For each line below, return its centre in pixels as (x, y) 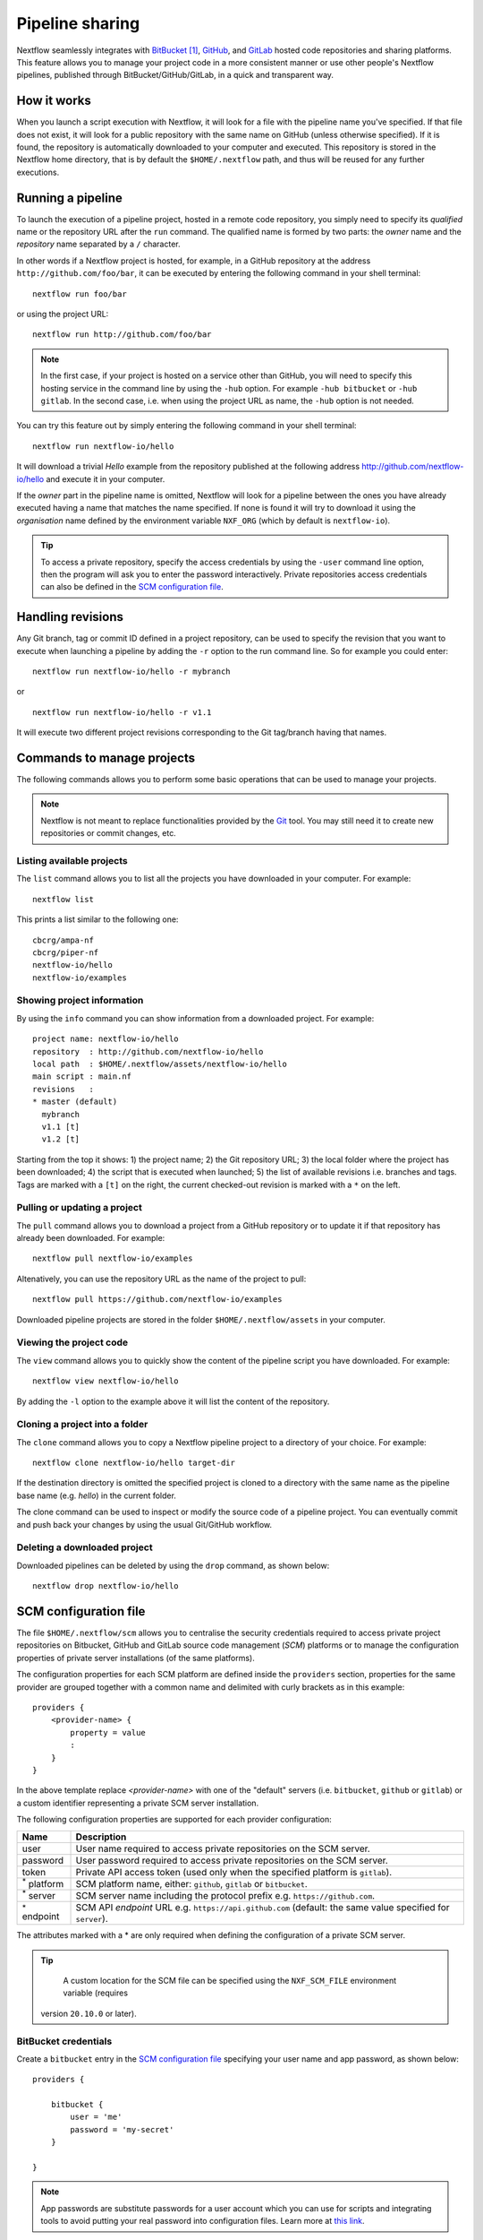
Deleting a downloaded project (85, 1547)
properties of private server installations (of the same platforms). (136, 1658)
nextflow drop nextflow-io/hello (106, 1586)
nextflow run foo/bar (80, 294)
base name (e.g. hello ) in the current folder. (96, 1495)
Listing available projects (72, 861)
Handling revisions (70, 617)
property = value (108, 1732)
